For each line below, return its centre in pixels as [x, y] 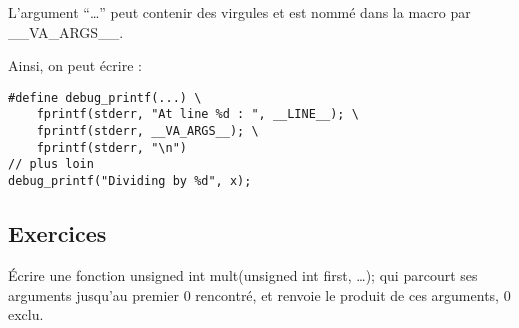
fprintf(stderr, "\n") [111, 147]
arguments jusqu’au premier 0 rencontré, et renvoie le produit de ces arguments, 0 [259, 294]
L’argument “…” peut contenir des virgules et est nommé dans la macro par [239, 12]
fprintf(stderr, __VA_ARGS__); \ [147, 131]
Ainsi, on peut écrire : [75, 65]
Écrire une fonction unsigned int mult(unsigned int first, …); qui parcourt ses [243, 274]
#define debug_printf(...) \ [105, 97]
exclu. [26, 314]
